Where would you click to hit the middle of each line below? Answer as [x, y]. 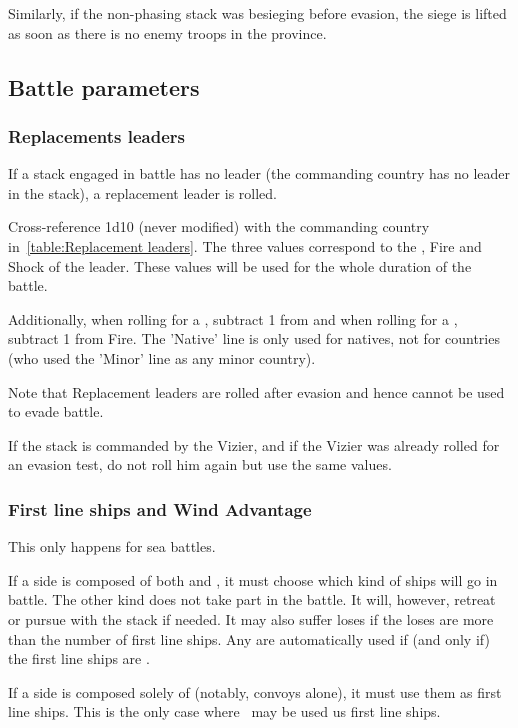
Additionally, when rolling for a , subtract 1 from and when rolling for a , [233, 318]
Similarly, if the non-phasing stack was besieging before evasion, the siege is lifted [257, 13]
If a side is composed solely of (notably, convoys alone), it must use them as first [255, 691]
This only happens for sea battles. [112, 546]
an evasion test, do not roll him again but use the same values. [200, 464]
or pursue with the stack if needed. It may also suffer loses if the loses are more [251, 618]
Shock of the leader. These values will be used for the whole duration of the [240, 265]
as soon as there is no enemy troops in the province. [167, 32]
